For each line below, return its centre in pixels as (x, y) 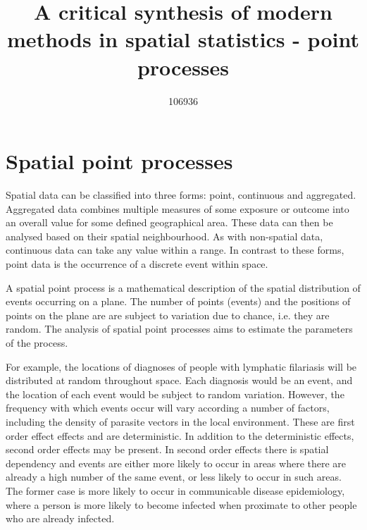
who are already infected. (60, 518)
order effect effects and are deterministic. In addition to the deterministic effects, (180, 435)
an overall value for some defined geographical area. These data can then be (169, 222)
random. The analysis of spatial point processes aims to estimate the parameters (179, 329)
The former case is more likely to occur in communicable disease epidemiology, (175, 490)
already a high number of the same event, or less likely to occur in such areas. (174, 477)
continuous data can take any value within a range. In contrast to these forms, (175, 250)
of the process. (37, 342)
